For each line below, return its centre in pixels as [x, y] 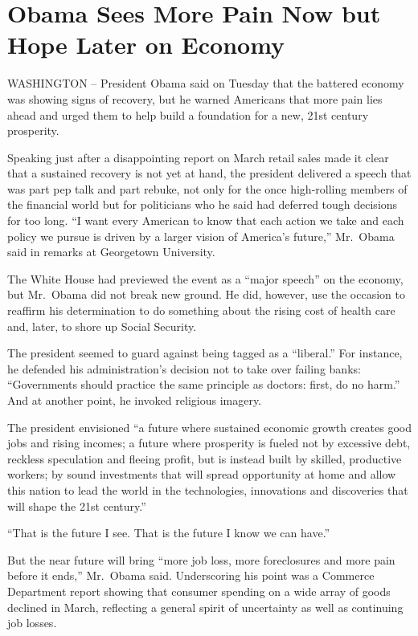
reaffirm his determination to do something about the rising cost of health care [201, 310]
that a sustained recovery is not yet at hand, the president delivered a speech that [209, 173]
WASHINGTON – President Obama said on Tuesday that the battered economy [206, 83]
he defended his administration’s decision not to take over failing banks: [184, 368]
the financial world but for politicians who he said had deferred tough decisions [203, 204]
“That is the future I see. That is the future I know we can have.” [169, 533]
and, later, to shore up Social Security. [102, 326]
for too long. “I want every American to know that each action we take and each [206, 220]
